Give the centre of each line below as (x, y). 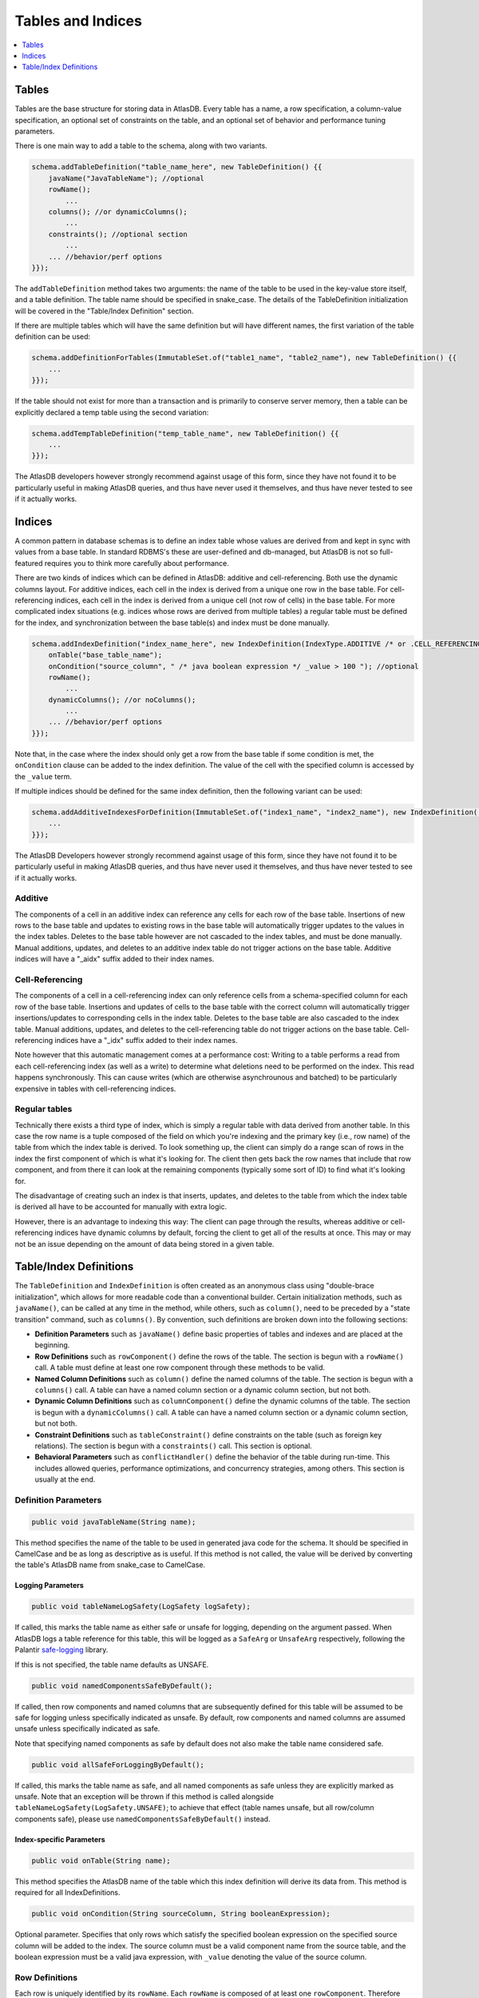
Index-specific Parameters (60, 1839)
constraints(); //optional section (118, 234)
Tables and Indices (79, 21)
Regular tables (44, 1109)
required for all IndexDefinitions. (67, 1893)
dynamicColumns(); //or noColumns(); (122, 700)
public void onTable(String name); (101, 1861)
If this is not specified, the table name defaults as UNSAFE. (112, 1664)
